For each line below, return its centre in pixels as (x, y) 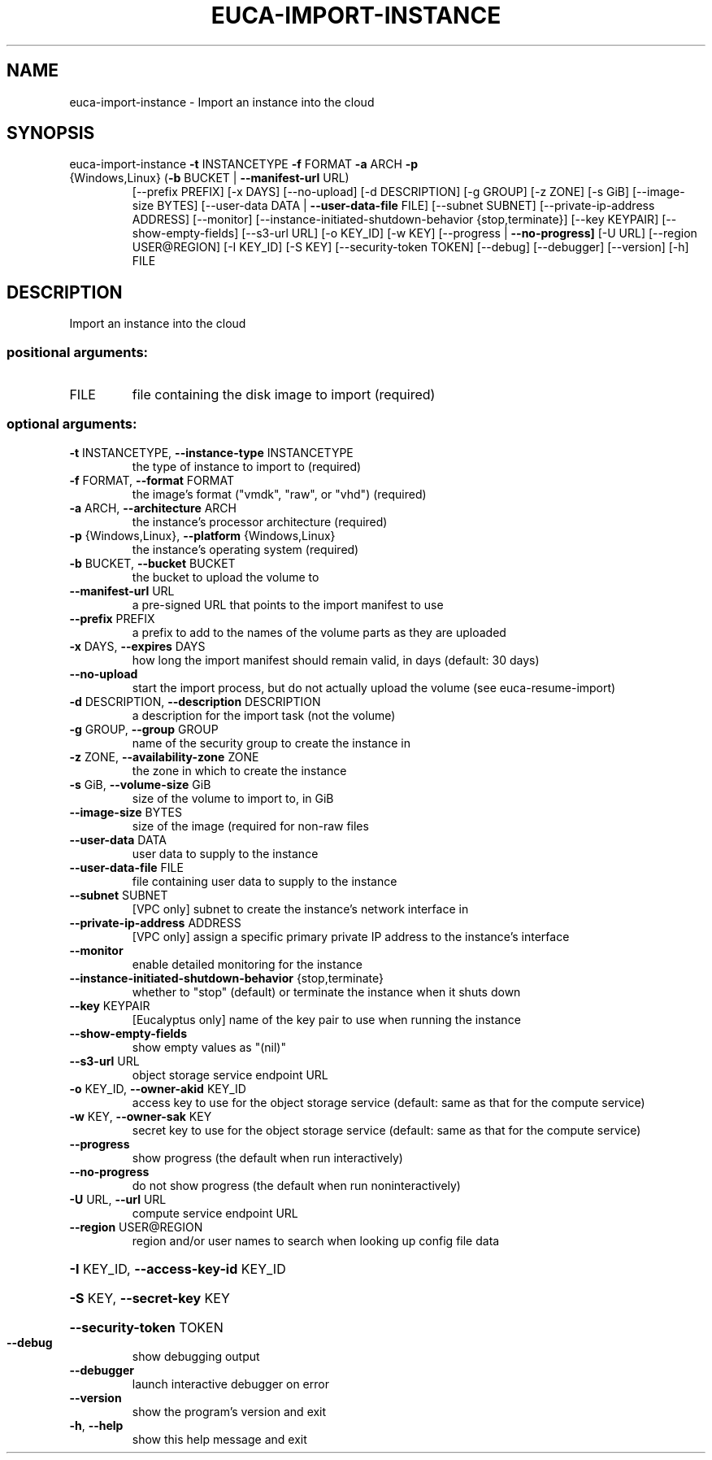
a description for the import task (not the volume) (264, 715)
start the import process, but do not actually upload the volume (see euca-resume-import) (374, 687)
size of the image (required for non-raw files (250, 826)
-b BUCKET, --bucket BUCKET (152, 563)
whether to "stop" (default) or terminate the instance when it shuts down (326, 991)
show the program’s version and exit (229, 1411)
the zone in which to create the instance (239, 770)
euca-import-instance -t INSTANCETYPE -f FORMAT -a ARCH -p (244, 164)
